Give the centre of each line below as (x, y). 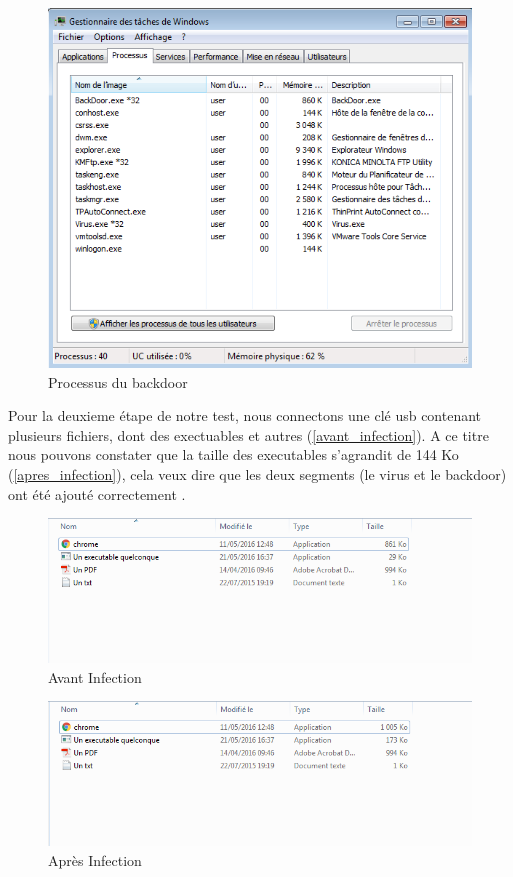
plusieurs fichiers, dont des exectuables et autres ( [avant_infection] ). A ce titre (248, 434)
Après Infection (95, 859)
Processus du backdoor (118, 381)
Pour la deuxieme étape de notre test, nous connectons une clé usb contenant (245, 415)
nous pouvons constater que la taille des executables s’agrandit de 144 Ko (233, 454)
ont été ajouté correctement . (97, 493)
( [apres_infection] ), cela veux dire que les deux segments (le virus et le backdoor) (257, 473)
